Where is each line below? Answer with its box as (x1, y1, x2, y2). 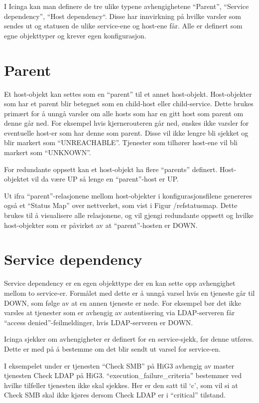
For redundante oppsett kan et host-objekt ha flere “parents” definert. (4, 164, 218, 174)
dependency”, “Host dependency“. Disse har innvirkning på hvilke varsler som (4, 10, 241, 21)
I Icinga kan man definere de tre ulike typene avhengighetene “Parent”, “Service (4, 1, 249, 11)
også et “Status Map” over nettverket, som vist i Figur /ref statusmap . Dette (4, 200, 238, 210)
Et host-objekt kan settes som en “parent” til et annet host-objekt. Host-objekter (4, 88, 252, 99)
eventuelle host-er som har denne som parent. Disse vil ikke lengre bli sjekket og (4, 127, 249, 138)
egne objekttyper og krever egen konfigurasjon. (4, 30, 146, 40)
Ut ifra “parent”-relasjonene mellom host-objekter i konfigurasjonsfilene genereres (4, 190, 252, 201)
